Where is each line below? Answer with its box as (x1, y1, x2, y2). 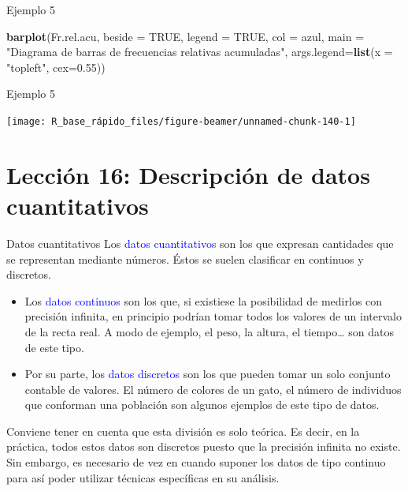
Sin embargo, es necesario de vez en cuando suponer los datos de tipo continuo (6, 454, 386, 470)
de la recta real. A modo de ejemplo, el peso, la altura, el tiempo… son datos (24, 323, 394, 339)
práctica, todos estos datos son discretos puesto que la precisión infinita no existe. (6, 438, 401, 455)
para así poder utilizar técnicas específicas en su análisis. (6, 469, 280, 485)
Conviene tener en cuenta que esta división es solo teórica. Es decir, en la (6, 422, 360, 439)
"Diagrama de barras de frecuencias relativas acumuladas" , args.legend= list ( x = (6, 43, 393, 60)
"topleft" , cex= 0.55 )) (6, 58, 106, 75)
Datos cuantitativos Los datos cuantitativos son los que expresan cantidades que (6, 234, 394, 251)
